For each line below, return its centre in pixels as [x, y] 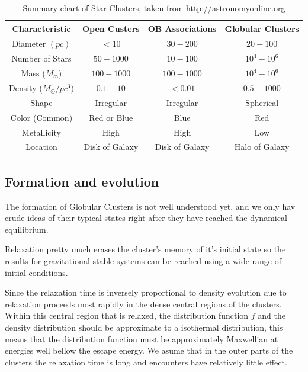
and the [272, 315]
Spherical [262, 102]
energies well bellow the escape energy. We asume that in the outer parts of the [149, 350]
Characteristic [41, 28]
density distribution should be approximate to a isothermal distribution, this [144, 327]
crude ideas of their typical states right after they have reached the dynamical [146, 218]
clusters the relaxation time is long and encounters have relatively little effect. [146, 362]
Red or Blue [111, 117]
